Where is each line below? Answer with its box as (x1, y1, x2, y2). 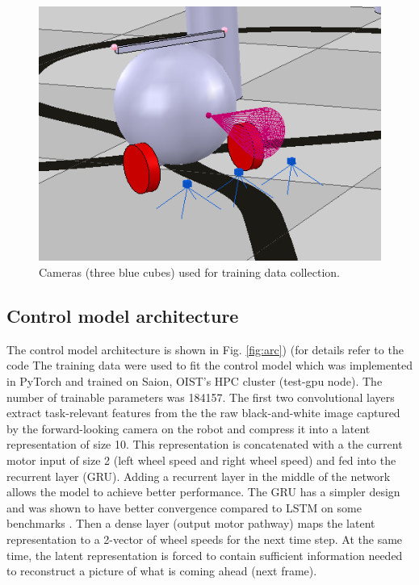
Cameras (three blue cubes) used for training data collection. (39, 264, 340, 280)
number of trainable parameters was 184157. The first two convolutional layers (6, 388, 395, 405)
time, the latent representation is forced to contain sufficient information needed (6, 546, 403, 563)
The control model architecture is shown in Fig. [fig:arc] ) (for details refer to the (6, 341, 404, 357)
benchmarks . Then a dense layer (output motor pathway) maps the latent (6, 515, 375, 532)
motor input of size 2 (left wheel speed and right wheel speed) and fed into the (6, 451, 396, 468)
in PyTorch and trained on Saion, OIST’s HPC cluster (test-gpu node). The (6, 372, 383, 389)
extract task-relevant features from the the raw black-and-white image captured (6, 404, 400, 421)
